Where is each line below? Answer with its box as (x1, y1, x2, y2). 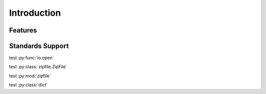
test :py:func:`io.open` (9, 55, 54, 61)
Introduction (9, 7, 61, 18)
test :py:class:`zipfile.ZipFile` (9, 64, 67, 70)
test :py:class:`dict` (9, 82, 48, 88)
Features (9, 26, 37, 34)
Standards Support (9, 42, 69, 50)
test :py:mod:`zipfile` (9, 73, 51, 79)
